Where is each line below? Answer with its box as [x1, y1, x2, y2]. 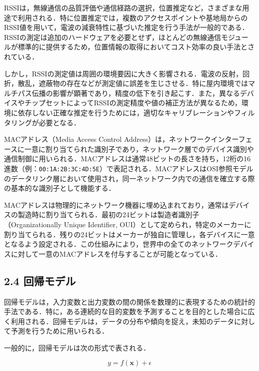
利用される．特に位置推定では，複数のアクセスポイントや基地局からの [17, 12, 248, 22]
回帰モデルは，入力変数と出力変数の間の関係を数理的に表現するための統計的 [4, 296, 255, 307]
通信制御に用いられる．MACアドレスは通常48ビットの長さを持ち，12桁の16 [4, 153, 251, 164]
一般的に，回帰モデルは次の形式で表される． [4, 342, 150, 353]
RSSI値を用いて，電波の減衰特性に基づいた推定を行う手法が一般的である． [4, 22, 249, 32]
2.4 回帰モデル [4, 273, 76, 288]
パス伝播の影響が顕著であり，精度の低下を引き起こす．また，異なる [17, 87, 240, 98]
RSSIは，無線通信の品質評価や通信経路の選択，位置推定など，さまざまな [4, 2, 243, 12]
